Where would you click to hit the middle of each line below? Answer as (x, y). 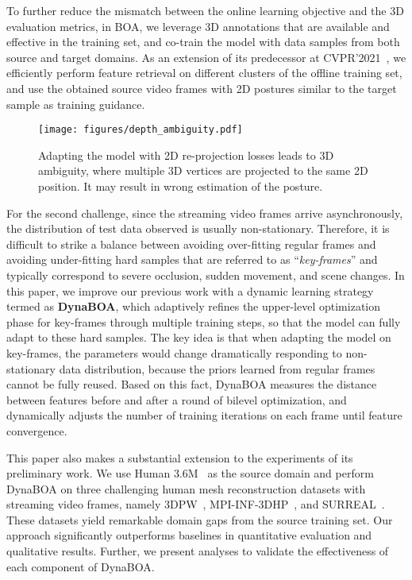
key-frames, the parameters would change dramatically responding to (174, 352)
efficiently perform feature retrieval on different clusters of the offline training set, (204, 73)
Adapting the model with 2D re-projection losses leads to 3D (186, 155)
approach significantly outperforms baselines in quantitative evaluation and (189, 535)
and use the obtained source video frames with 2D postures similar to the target (202, 88)
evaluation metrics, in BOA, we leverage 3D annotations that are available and (198, 26)
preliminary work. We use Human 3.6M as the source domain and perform (190, 473)
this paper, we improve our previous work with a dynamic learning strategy (190, 290)
